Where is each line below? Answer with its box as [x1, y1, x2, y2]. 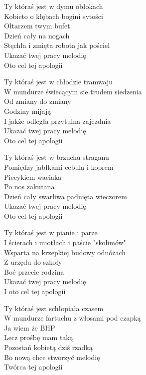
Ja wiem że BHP [4, 322, 55, 333]
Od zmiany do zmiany [4, 96, 71, 106]
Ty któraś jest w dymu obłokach [4, 1, 103, 11]
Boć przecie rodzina [4, 266, 64, 277]
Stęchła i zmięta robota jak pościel [4, 40, 110, 50]
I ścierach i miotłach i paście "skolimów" [4, 237, 126, 248]
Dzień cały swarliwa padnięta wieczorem [4, 191, 127, 201]
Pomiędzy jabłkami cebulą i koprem [4, 161, 114, 172]
